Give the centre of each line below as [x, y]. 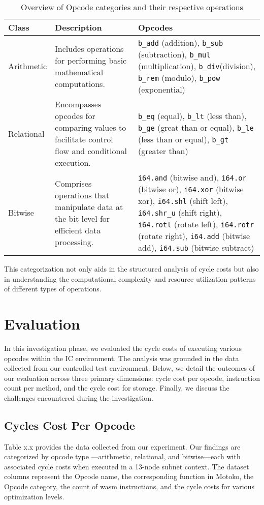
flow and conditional [91, 151]
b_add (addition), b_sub [180, 42]
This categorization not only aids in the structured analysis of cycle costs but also [131, 269]
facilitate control [84, 139]
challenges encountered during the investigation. [79, 397]
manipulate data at [89, 206]
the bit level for [82, 218]
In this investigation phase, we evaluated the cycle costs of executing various [123, 348]
